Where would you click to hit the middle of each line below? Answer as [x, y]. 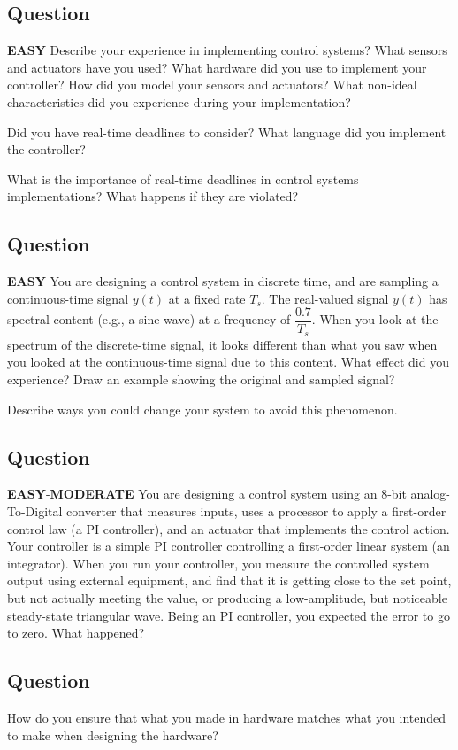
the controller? [46, 149]
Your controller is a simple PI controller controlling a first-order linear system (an [229, 546]
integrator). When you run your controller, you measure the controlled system [218, 563]
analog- [430, 494]
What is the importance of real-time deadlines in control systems [183, 178]
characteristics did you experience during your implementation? [179, 101]
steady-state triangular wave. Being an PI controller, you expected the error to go [229, 615]
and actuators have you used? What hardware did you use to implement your [217, 67]
